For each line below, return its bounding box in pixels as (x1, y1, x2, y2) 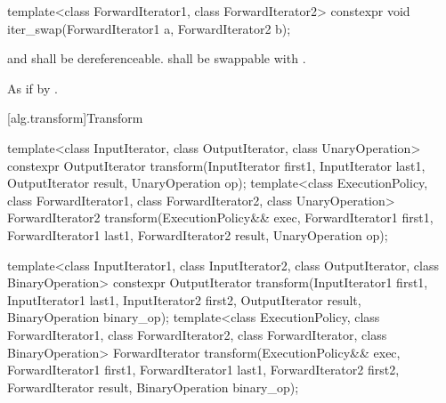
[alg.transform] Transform (7, 109, 143, 127)
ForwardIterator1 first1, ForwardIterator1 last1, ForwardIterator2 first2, (7, 360, 400, 379)
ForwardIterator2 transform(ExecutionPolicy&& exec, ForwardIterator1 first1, (7, 208, 434, 227)
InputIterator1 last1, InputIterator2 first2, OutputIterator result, (7, 290, 361, 309)
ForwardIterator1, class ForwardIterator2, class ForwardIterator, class (7, 325, 387, 343)
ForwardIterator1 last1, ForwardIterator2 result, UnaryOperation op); (7, 225, 388, 244)
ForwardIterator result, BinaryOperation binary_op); (7, 377, 299, 396)
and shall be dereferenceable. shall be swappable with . (7, 49, 306, 68)
